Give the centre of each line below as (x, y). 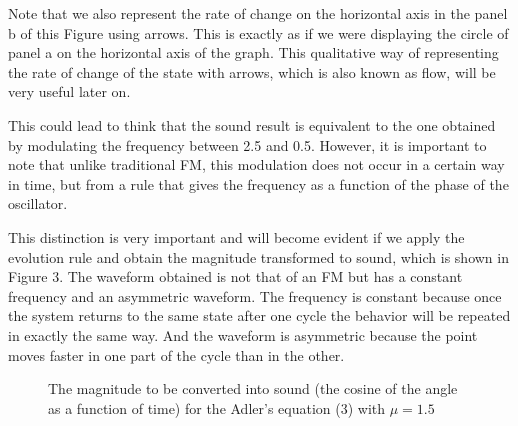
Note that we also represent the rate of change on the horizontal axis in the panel (258, 13)
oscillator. (38, 203)
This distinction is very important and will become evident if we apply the (236, 236)
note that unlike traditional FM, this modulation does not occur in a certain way (256, 164)
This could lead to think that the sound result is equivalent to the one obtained (252, 124)
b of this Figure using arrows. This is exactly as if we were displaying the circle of (258, 32)
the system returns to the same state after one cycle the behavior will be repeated (259, 315)
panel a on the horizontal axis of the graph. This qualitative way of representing (253, 52)
